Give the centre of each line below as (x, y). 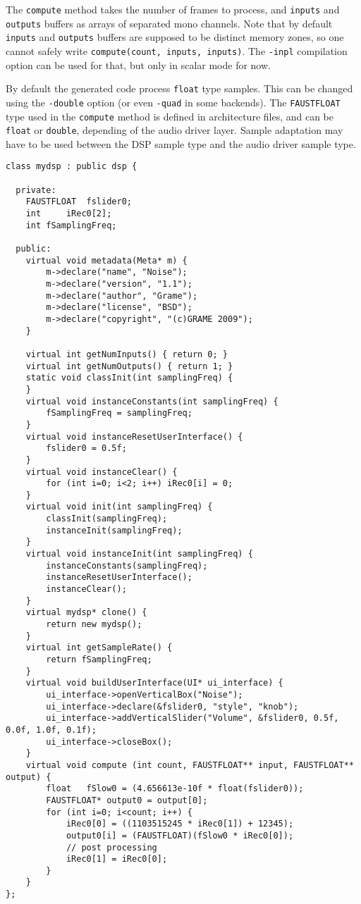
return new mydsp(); (94, 625)
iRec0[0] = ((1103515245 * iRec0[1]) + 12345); (180, 824)
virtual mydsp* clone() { (86, 613)
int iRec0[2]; (69, 214)
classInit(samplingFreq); (107, 519)
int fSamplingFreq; (71, 225)
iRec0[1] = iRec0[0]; (117, 859)
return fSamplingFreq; (99, 660)
